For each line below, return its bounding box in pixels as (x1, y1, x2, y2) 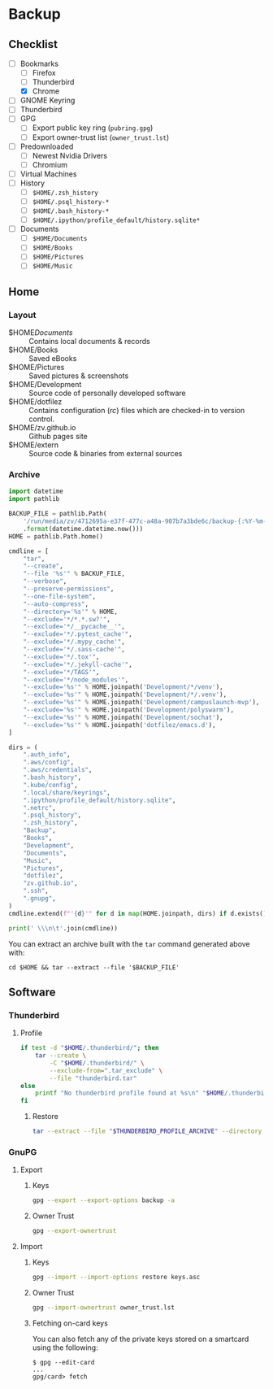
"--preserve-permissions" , (23, 585, 115, 594)
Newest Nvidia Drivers (32, 150, 108, 160)
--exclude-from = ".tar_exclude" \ (50, 1066, 163, 1074)
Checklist (8, 37, 58, 51)
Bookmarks (19, 59, 59, 68)
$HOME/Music (32, 262, 73, 271)
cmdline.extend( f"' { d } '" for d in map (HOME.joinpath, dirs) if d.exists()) (8, 909, 271, 917)
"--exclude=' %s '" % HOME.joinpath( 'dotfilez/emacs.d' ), (23, 721, 217, 729)
